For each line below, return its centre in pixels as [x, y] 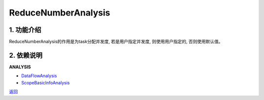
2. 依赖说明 [26, 55]
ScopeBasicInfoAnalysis [45, 83]
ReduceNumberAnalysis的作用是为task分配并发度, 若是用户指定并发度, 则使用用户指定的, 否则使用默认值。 [116, 42]
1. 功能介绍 [25, 30]
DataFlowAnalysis [39, 76]
